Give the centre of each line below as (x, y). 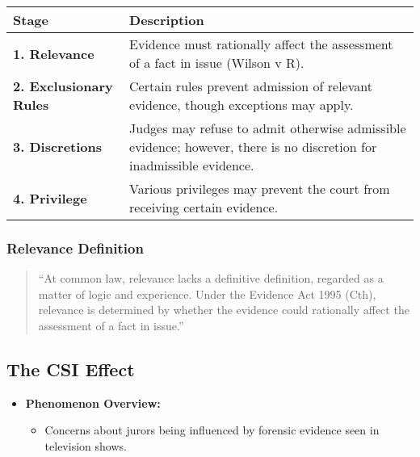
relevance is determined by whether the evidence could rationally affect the (224, 310)
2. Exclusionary (63, 86)
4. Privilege (50, 198)
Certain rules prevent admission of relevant (251, 86)
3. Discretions (58, 147)
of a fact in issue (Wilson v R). (217, 63)
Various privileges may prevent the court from (260, 189)
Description (167, 20)
